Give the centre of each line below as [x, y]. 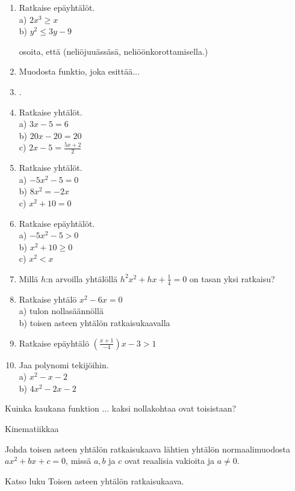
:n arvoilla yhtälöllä [82, 278]
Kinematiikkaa [32, 428]
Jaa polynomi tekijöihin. [64, 364]
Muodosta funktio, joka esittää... [79, 71]
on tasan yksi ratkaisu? [232, 278]
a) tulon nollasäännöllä [61, 311]
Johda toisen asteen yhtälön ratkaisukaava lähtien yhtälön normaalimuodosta [147, 449]
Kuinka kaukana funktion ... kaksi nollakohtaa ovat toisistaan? [121, 408]
